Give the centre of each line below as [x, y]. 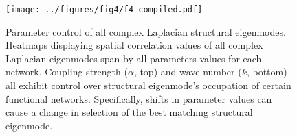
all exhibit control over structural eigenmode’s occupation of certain [148, 85]
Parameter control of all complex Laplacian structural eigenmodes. [146, 31]
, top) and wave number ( [188, 72]
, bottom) [267, 72]
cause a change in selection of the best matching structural [129, 112]
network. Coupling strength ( [67, 72]
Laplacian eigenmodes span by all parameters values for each [134, 58]
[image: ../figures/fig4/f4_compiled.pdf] [104, 10]
